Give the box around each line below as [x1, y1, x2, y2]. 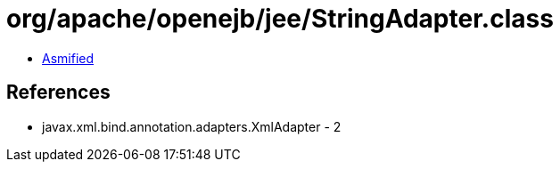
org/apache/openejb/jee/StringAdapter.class [6, 4, 554, 34]
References [6, 81, 111, 104]
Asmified [42, 50, 95, 66]
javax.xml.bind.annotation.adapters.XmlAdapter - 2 [42, 118, 342, 134]
